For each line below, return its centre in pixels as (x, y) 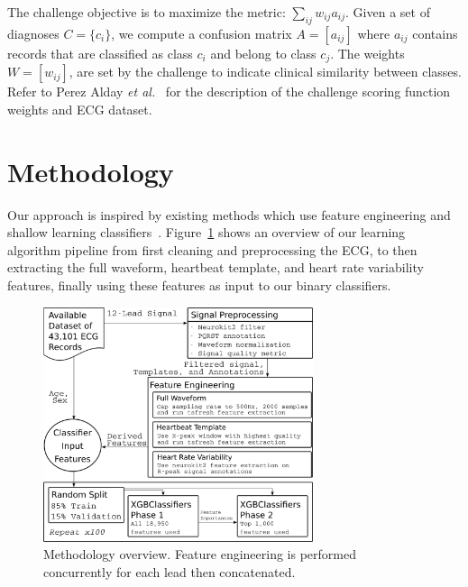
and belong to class (263, 53)
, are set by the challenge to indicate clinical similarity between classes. (265, 72)
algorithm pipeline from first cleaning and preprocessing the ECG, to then (212, 249)
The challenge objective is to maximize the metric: (147, 12)
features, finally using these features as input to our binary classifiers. (199, 284)
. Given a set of (388, 12)
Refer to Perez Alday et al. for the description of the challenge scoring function (229, 92)
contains (435, 33)
